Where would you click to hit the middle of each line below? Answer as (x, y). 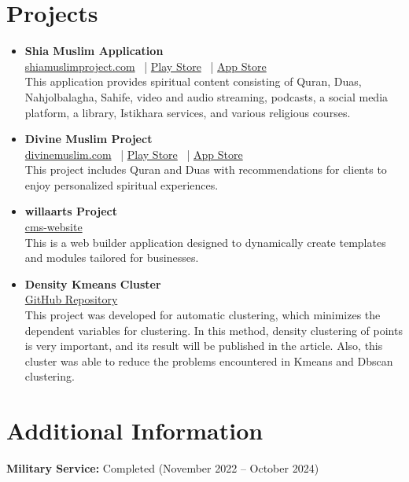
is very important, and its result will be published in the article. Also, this (204, 346)
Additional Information (135, 430)
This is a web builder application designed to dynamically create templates (205, 242)
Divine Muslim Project (88, 139)
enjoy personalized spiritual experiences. (122, 184)
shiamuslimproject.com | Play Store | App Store (146, 66)
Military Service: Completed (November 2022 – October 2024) (163, 468)
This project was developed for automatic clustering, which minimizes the (203, 315)
